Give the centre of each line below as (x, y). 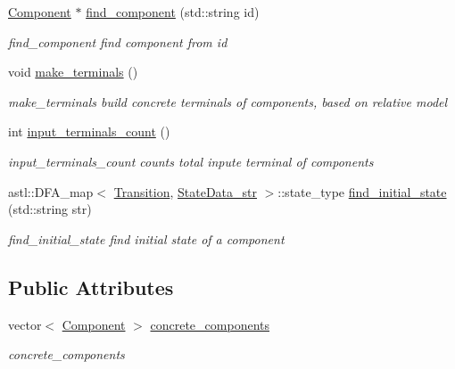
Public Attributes (91, 287)
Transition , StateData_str (185, 191)
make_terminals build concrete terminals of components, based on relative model (228, 101)
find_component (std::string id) (173, 12)
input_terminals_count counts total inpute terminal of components (191, 161)
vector (25, 324)
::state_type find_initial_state (362, 191)
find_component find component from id (118, 41)
